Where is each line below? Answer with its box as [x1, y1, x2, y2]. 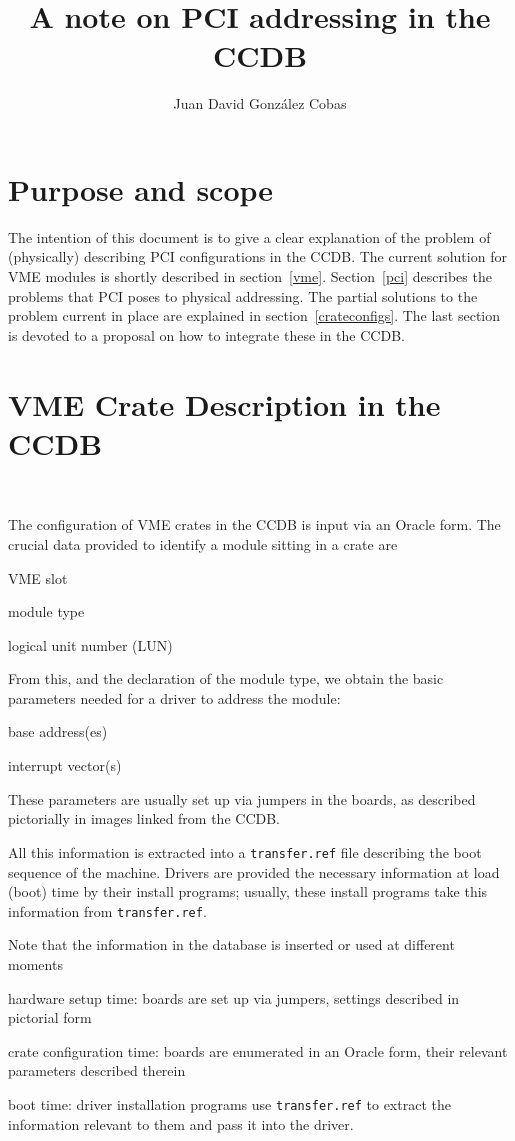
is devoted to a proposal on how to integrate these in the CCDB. [8, 324, 405, 345]
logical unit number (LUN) [8, 634, 173, 655]
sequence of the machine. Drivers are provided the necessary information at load [8, 861, 500, 882]
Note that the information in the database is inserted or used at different [8, 934, 455, 955]
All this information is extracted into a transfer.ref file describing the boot [8, 841, 482, 862]
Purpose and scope [8, 168, 274, 209]
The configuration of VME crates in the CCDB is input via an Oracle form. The [8, 514, 501, 535]
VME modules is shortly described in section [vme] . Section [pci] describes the [8, 266, 492, 287]
